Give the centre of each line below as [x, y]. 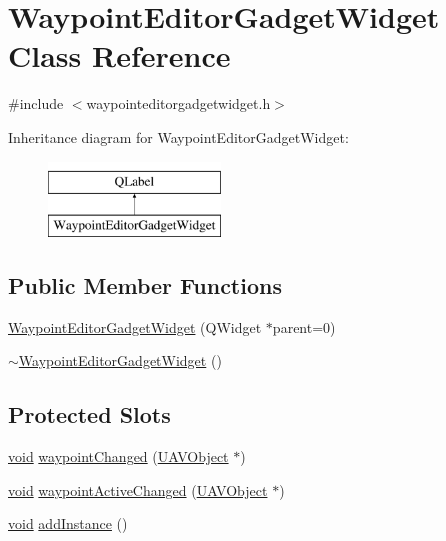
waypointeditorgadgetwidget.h [178, 103]
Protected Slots [89, 414]
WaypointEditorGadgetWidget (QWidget [135, 326]
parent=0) [304, 326]
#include [36, 103]
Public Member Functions [145, 285]
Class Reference [119, 55]
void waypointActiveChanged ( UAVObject [138, 489]
